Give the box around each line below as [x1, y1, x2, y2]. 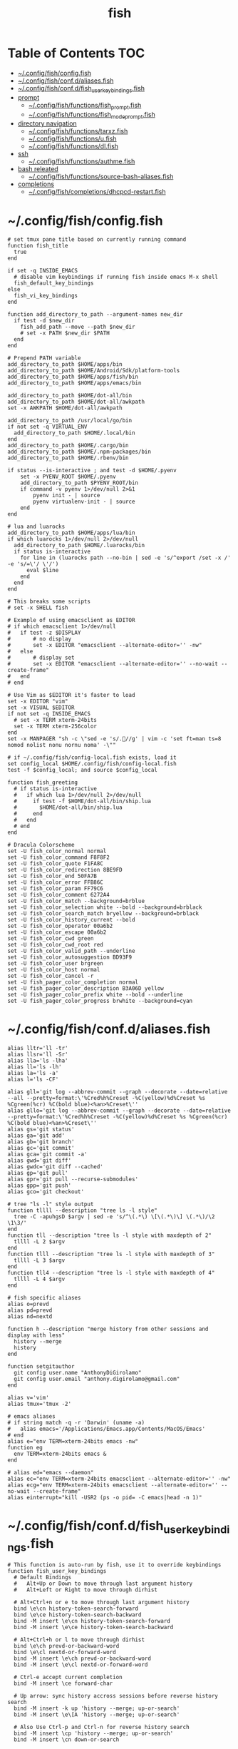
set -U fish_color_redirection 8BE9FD [7, 867, 123, 874]
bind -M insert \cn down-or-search [14, 1736, 120, 1743]
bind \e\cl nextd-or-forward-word [14, 1649, 116, 1656]
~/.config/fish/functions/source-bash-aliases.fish [28, 173, 174, 181]
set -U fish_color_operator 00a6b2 [7, 922, 113, 930]
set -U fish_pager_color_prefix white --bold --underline [7, 991, 183, 999]
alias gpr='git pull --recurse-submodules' [7, 1176, 139, 1183]
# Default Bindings [14, 1574, 72, 1581]
